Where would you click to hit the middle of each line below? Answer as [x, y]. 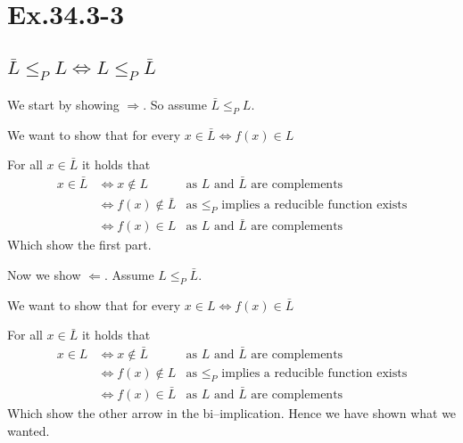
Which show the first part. [79, 245]
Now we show [44, 274]
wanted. [29, 430]
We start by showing [63, 104]
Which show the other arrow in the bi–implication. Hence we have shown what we [232, 413]
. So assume [175, 104]
